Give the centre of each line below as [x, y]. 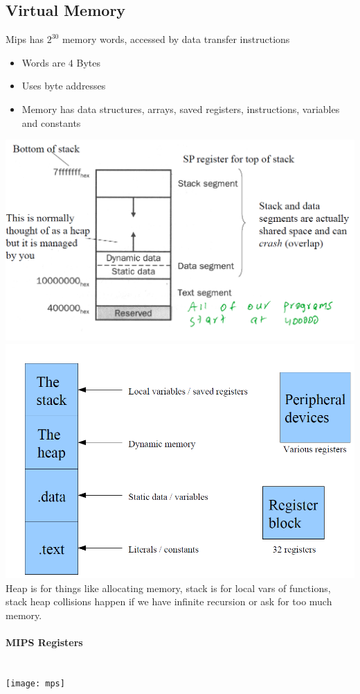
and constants [51, 122]
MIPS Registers [44, 642]
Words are [44, 62]
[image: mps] [35, 684]
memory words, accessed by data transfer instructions [176, 39]
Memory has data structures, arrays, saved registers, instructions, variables [181, 109]
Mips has [25, 39]
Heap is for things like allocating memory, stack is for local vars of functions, [168, 588]
